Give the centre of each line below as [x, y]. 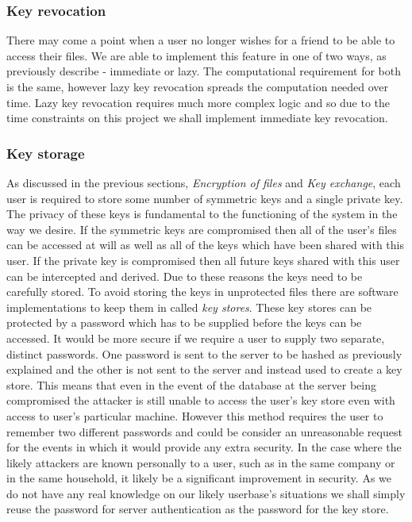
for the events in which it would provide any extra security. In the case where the [204, 447]
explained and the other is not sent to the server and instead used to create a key [204, 369]
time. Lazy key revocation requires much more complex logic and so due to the [198, 102]
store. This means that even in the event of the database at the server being [191, 384]
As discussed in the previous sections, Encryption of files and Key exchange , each [204, 182]
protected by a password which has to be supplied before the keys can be [184, 322]
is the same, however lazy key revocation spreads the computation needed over [198, 86]
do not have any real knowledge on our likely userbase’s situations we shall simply [206, 493]
